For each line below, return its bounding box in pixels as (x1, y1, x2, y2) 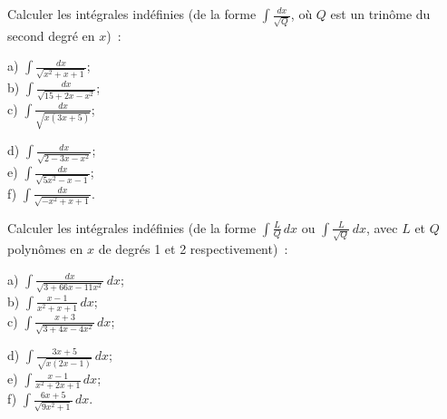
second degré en (7, 25, 95, 44)
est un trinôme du (330, 5, 431, 23)
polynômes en (7, 239, 83, 258)
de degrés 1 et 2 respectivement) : (98, 239, 288, 258)
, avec (365, 218, 398, 237)
